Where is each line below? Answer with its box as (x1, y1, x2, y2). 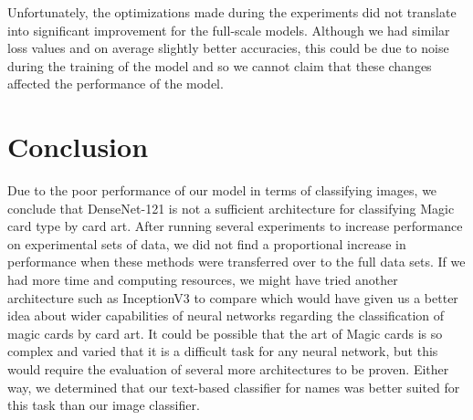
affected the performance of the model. (7, 74, 224, 93)
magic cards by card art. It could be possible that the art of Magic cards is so (7, 323, 443, 342)
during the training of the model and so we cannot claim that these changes (7, 56, 432, 75)
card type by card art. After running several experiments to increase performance (7, 216, 463, 236)
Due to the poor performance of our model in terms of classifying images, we (7, 181, 437, 200)
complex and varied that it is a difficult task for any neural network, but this (7, 341, 438, 361)
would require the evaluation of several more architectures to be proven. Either (7, 360, 449, 379)
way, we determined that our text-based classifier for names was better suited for (7, 377, 460, 396)
